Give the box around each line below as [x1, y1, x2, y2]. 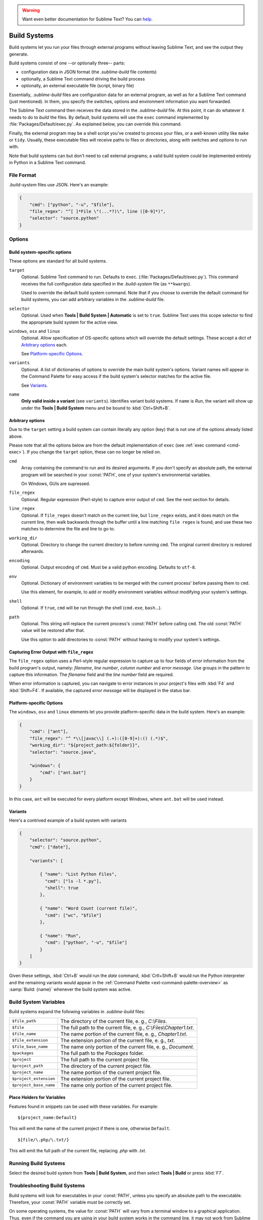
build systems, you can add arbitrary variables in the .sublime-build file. [21, 297, 165, 303]
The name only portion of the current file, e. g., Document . [60, 1043, 194, 1050]
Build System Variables [9, 998, 65, 1005]
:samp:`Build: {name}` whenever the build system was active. [9, 986, 132, 993]
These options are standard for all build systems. [9, 258, 107, 264]
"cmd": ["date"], [29, 844, 71, 850]
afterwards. [21, 549, 44, 554]
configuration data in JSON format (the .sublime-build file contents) [21, 69, 157, 75]
